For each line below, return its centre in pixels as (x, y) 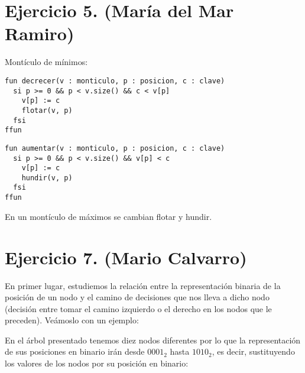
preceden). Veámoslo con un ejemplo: (72, 320)
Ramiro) (40, 33)
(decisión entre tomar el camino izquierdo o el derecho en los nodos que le (138, 308)
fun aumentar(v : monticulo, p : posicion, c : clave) (115, 148)
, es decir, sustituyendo (253, 351)
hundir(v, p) (47, 178)
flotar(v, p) (47, 110)
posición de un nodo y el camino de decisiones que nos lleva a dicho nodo (137, 297)
